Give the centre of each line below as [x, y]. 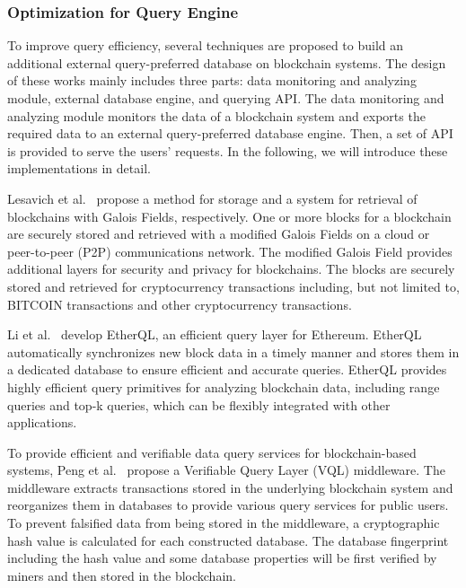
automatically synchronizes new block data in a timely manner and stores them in [233, 351]
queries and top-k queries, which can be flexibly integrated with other [199, 404]
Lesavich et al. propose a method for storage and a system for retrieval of [212, 198]
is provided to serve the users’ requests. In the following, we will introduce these [228, 150]
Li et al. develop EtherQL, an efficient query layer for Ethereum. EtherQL [215, 334]
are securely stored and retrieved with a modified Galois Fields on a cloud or [219, 234]
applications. [42, 422]
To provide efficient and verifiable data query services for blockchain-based [212, 452]
